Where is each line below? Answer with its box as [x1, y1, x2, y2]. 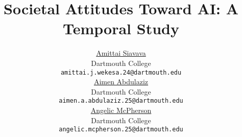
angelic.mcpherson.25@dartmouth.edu [59, 126, 183, 133]
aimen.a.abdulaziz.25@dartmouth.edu [59, 97, 183, 105]
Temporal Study [63, 18, 179, 39]
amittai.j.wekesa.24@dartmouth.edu [60, 68, 182, 76]
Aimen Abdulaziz [93, 76, 149, 87]
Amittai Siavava [96, 48, 146, 58]
